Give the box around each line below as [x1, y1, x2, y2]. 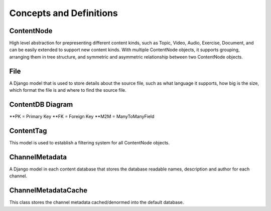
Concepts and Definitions [9, 8, 118, 19]
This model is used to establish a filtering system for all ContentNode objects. [9, 139, 170, 145]
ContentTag [9, 126, 47, 135]
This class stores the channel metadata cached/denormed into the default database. [9, 199, 184, 205]
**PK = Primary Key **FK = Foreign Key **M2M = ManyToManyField [9, 113, 155, 120]
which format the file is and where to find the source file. [9, 87, 126, 93]
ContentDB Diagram [9, 100, 73, 109]
